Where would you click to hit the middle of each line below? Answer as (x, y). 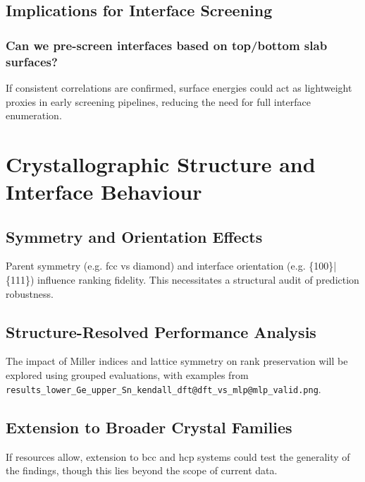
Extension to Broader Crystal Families (149, 427)
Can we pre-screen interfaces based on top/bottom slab (167, 45)
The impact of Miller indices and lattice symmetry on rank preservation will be (177, 361)
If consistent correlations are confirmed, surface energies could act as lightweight (179, 87)
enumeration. (34, 115)
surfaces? (32, 61)
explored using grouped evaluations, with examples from (127, 375)
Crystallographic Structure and (161, 163)
